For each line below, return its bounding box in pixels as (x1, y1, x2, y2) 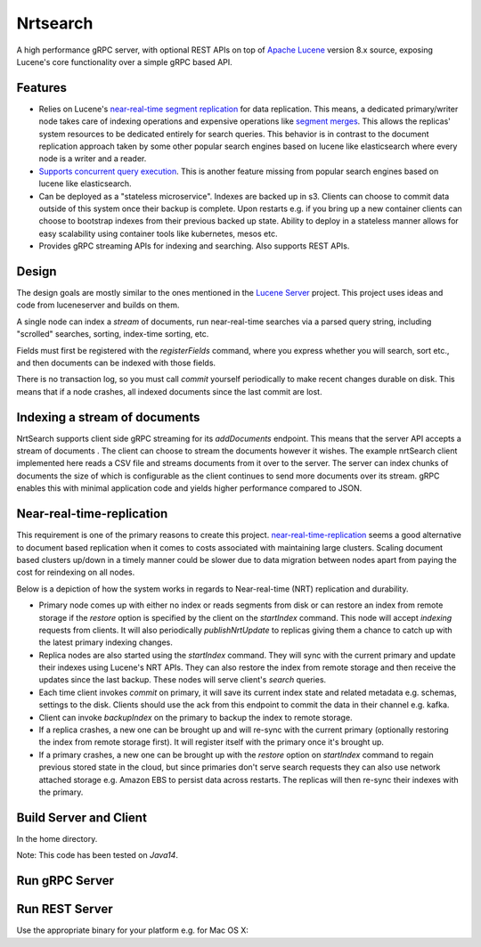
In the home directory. (16, 833, 98, 844)
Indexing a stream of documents (16, 410, 200, 425)
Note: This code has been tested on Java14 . (16, 850, 178, 861)
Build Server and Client (16, 810, 147, 825)
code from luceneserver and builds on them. (16, 299, 180, 311)
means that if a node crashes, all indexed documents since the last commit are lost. (16, 386, 322, 396)
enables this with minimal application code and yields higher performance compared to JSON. (16, 483, 363, 494)
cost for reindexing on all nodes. (16, 567, 135, 578)
